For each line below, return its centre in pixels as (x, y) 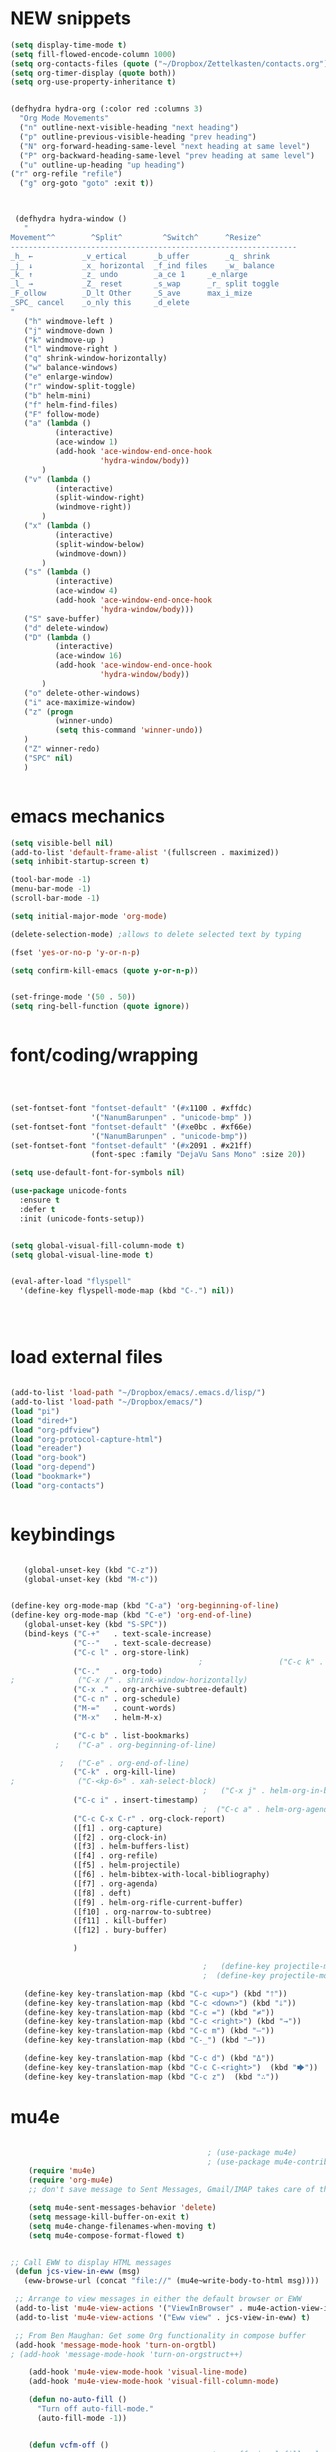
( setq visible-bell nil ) (62, 843)
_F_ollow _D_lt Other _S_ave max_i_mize (131, 293)
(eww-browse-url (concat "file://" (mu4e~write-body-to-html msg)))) (171, 2281)
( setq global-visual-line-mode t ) (82, 1255)
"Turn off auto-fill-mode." (95, 2409)
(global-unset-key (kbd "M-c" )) (91, 1579)
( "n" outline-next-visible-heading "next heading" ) (129, 128)
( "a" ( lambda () (57, 423)
